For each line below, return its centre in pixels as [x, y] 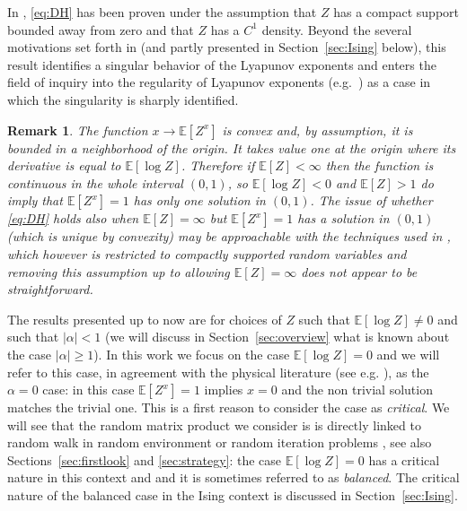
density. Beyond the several [337, 29]
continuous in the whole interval [95, 182]
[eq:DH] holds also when [73, 218]
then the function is [379, 165]
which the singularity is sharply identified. [123, 99]
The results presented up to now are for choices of [145, 319]
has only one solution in [199, 200]
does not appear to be [359, 271]
